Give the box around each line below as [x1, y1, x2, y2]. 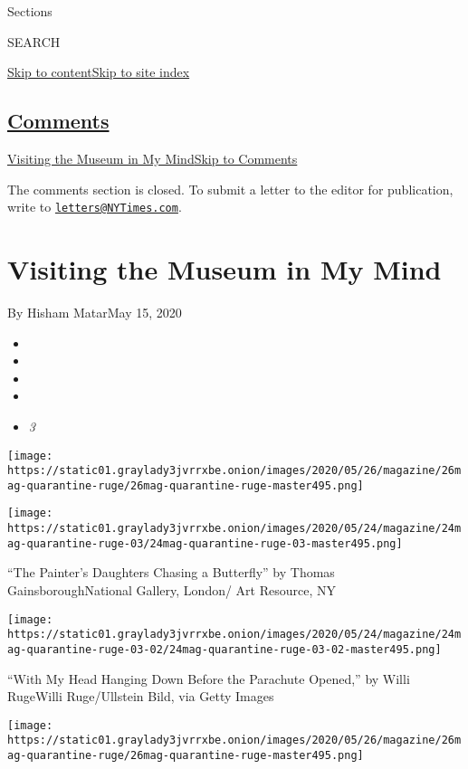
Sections [7, 2, 53, 20]
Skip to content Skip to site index [7, 62, 190, 81]
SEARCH [7, 32, 61, 51]
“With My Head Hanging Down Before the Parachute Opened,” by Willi [7, 669, 410, 688]
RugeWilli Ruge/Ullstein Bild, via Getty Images [7, 687, 274, 706]
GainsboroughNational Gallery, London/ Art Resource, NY [7, 581, 337, 600]
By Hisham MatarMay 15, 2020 [7, 302, 182, 321]
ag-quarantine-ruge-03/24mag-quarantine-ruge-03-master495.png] [7, 536, 403, 550]
